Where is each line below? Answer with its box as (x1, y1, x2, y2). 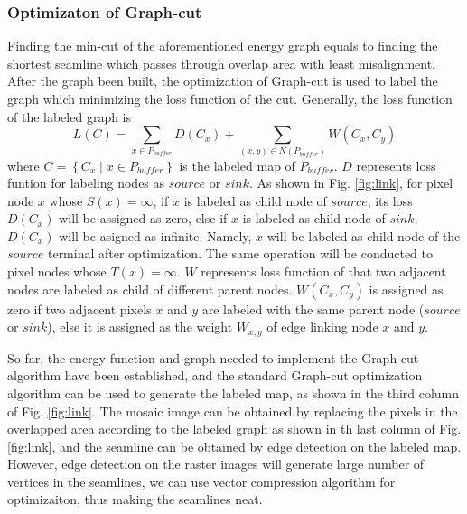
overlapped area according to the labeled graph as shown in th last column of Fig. (7, 419, 462, 438)
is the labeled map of (179, 155, 295, 174)
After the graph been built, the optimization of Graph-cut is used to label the (7, 71, 438, 90)
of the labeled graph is (7, 107, 132, 126)
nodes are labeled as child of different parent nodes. (7, 279, 293, 298)
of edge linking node (266, 317, 378, 336)
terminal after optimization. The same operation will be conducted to (47, 244, 434, 263)
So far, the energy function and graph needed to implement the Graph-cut (7, 348, 419, 367)
